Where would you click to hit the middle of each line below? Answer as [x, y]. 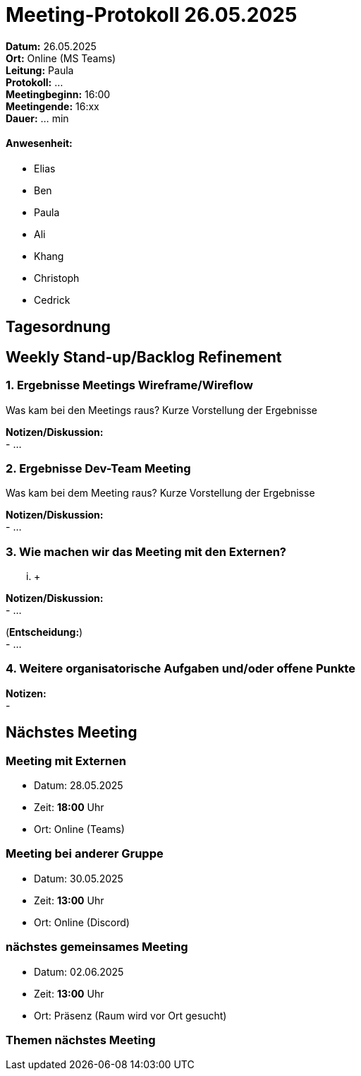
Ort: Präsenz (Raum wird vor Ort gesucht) [130, 1015]
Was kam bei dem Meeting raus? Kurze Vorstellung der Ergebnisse [160, 493]
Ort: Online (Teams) [79, 829]
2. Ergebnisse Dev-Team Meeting [98, 468]
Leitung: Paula [40, 70]
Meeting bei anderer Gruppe [85, 854]
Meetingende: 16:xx [53, 106]
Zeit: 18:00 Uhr [69, 808]
